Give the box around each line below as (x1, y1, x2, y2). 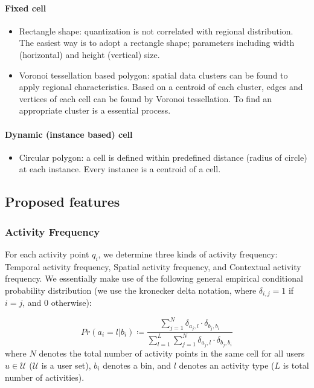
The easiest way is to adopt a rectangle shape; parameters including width (19, 36, 295, 49)
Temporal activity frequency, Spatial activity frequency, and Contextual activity (5, 260, 301, 273)
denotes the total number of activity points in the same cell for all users (39, 347, 305, 360)
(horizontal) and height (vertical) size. (19, 48, 160, 60)
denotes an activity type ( (179, 359, 275, 372)
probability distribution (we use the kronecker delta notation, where (5, 283, 257, 296)
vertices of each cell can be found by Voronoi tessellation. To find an (19, 92, 272, 105)
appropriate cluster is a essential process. (19, 104, 171, 117)
